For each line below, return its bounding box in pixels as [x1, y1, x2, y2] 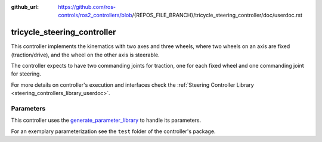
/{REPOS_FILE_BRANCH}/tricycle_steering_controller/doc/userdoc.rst [132, 12, 303, 19]
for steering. [11, 70, 42, 77]
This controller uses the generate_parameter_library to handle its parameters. [11, 116, 202, 124]
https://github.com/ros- [58, 4, 116, 10]
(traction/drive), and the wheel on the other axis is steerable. [11, 51, 160, 58]
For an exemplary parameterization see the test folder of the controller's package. [11, 128, 216, 135]
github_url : [11, 4, 39, 10]
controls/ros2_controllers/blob [58, 12, 132, 19]
